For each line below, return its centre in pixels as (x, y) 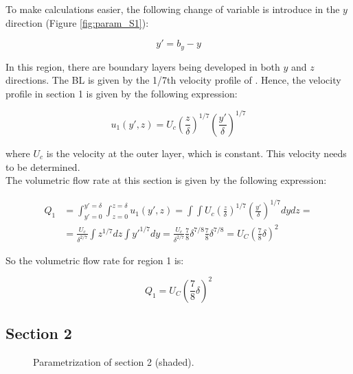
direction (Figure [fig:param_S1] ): (77, 22)
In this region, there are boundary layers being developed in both (143, 66)
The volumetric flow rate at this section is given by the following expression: (166, 180)
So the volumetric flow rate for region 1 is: (95, 260)
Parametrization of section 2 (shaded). (114, 361)
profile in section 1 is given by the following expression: (122, 93)
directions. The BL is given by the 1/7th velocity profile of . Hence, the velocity (173, 80)
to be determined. (43, 166)
